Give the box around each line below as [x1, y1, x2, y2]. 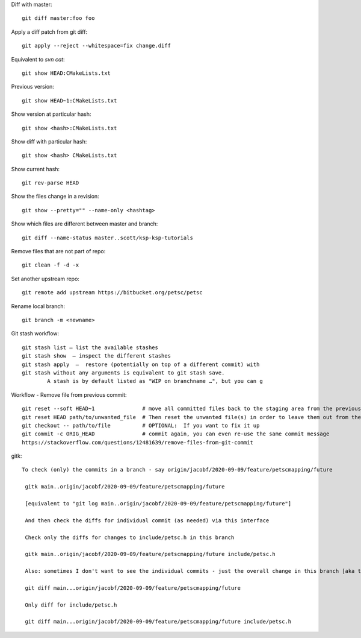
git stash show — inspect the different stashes [22, 353, 171, 359]
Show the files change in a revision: [11, 193, 99, 200]
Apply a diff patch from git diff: [11, 28, 87, 36]
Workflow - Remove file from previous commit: [11, 391, 127, 398]
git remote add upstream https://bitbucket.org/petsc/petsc [22, 289, 203, 296]
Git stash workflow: [11, 330, 60, 337]
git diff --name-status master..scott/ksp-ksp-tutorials [22, 234, 194, 241]
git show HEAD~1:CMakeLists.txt [22, 97, 117, 104]
